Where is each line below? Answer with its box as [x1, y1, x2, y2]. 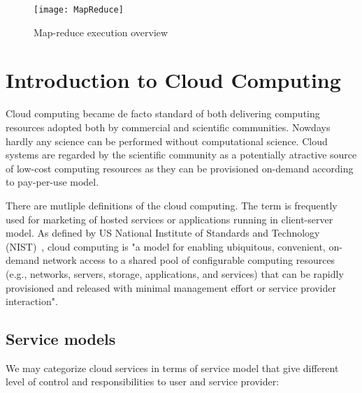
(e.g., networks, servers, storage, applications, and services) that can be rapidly [6, 266, 344, 281]
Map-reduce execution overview [34, 24, 168, 39]
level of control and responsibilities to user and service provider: [6, 374, 280, 389]
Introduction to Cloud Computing [6, 66, 341, 94]
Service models [6, 328, 116, 350]
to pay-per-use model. [6, 175, 99, 189]
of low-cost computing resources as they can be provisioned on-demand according [6, 161, 354, 175]
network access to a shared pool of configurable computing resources [42, 253, 335, 267]
